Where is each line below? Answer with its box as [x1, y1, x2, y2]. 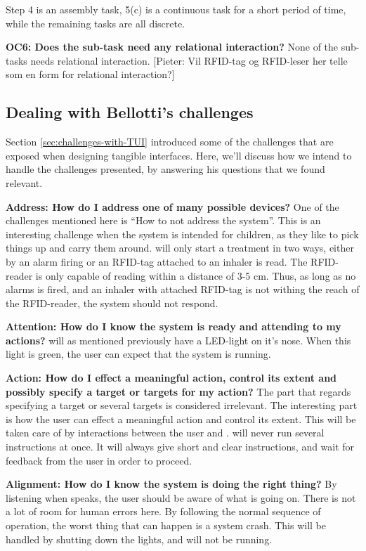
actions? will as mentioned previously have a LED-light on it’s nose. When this [6, 332, 351, 347]
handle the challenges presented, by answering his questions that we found [6, 162, 325, 176]
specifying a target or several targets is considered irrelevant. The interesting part [6, 398, 358, 413]
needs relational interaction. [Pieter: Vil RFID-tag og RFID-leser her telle [30, 53, 348, 67]
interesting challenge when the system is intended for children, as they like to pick [6, 226, 359, 241]
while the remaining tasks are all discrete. [6, 15, 185, 30]
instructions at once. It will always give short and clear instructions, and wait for [6, 439, 355, 454]
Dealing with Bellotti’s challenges [6, 101, 254, 123]
